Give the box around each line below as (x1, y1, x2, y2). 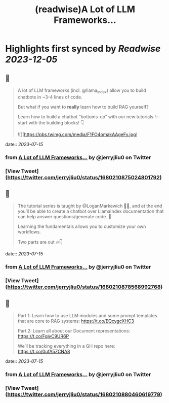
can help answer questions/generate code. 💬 (17, 214, 112, 220)
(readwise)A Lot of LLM (34, 4, 136, 15)
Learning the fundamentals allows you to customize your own (17, 223, 146, 229)
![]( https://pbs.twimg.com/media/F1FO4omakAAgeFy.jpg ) (17, 131, 138, 138)
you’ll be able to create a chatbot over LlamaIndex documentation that (17, 208, 164, 214)
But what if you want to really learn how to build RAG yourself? (17, 104, 149, 110)
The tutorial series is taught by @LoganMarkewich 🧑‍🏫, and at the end (17, 203, 162, 209)
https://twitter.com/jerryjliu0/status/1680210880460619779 (7, 391, 160, 398)
